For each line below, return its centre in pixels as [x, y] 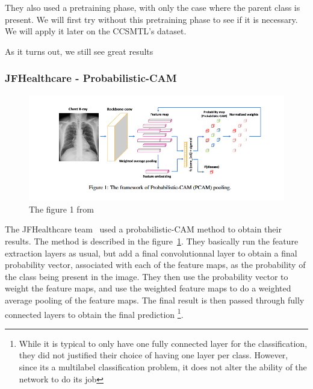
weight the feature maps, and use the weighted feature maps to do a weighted [148, 288]
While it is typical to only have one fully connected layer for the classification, [163, 343]
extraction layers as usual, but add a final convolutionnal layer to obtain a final [151, 253]
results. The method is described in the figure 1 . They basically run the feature [152, 241]
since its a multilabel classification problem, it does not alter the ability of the [163, 367]
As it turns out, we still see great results [79, 51]
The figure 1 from [61, 209]
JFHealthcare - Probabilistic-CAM [91, 78]
